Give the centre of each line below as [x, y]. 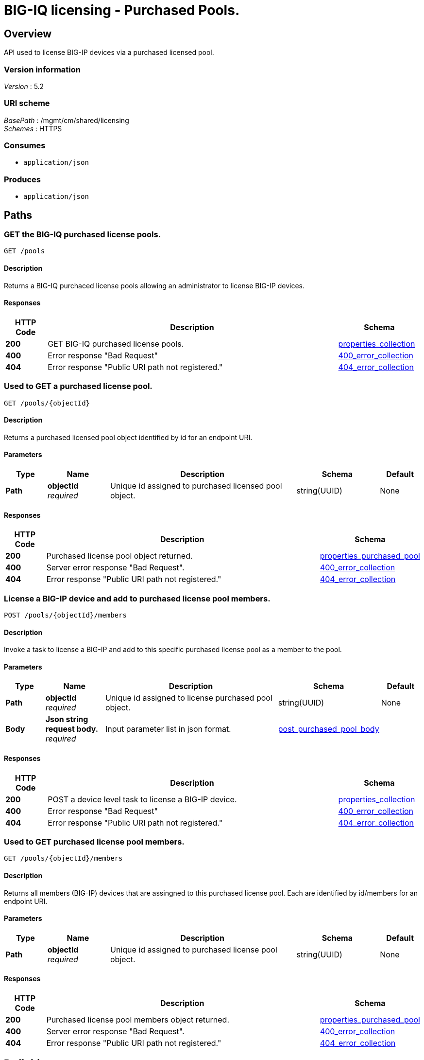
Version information [42, 69]
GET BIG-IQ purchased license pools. [116, 344]
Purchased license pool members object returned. [138, 1020]
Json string [67, 719]
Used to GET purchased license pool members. [94, 842]
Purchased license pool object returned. [119, 556]
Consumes [25, 146]
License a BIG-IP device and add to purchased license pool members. [137, 598]
